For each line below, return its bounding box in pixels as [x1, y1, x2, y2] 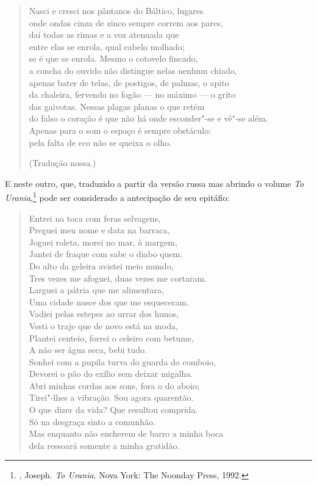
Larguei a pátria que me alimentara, [29, 283, 164, 296]
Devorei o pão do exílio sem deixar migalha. [29, 367, 193, 380]
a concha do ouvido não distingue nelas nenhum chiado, [29, 64, 237, 76]
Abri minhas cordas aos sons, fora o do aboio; [29, 379, 200, 392]
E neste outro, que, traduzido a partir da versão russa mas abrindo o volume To [5, 177, 304, 189]
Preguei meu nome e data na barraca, [29, 224, 170, 236]
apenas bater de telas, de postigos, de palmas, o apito [29, 76, 229, 89]
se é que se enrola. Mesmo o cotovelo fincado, [29, 52, 198, 65]
